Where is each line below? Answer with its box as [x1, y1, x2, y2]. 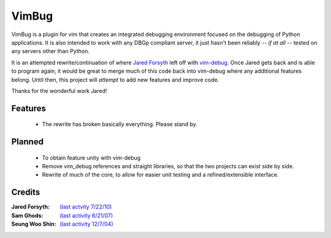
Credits [11, 187, 40, 198]
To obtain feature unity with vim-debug [42, 154, 141, 162]
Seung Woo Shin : [11, 220, 56, 228]
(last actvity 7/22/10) [59, 203, 112, 210]
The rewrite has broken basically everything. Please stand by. [42, 121, 197, 128]
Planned [11, 136, 44, 147]
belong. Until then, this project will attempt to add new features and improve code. [11, 76, 219, 83]
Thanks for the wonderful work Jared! [11, 87, 107, 94]
